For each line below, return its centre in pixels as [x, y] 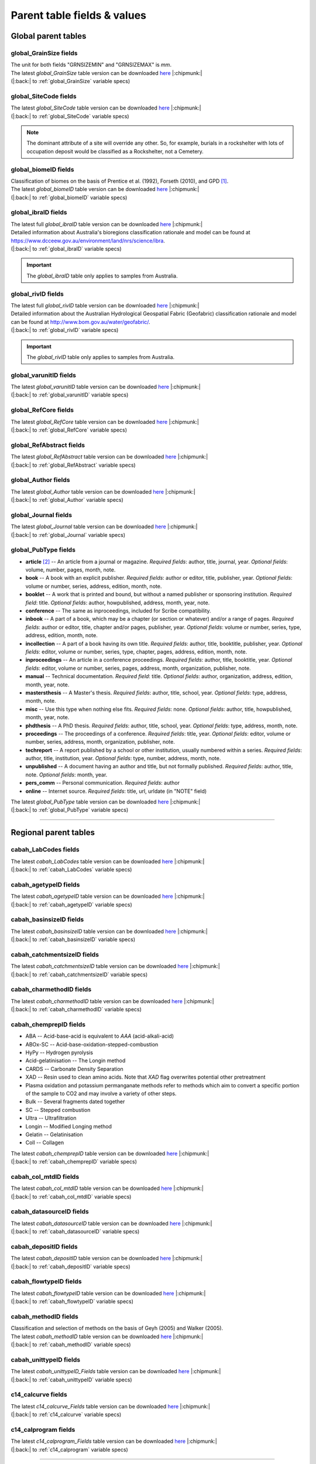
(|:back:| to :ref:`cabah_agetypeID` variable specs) [72, 904]
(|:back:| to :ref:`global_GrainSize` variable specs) [71, 81]
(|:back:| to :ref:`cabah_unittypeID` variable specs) [71, 1380]
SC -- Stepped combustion [58, 1110]
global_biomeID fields [42, 169]
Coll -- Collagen [45, 1143]
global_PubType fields [43, 550]
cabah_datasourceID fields [50, 1212]
